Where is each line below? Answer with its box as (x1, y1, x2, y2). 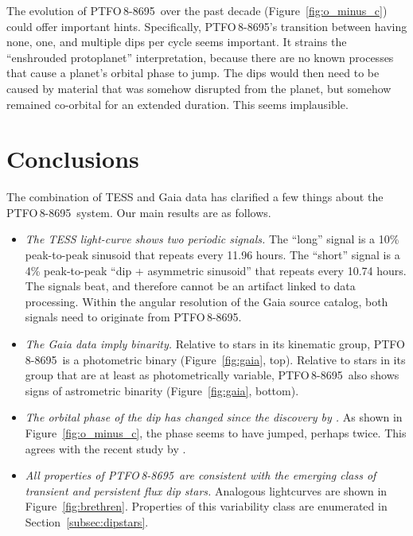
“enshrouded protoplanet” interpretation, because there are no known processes (6, 49, 394, 65)
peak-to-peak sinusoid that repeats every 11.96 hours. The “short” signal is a (25, 247, 400, 263)
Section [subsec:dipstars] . (25, 513, 149, 530)
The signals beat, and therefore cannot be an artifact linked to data (25, 278, 356, 294)
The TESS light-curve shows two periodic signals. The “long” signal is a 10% (25, 231, 399, 247)
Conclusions (6, 142, 139, 175)
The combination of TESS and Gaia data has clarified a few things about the (6, 188, 384, 205)
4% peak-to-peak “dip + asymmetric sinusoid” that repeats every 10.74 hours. (25, 262, 407, 278)
